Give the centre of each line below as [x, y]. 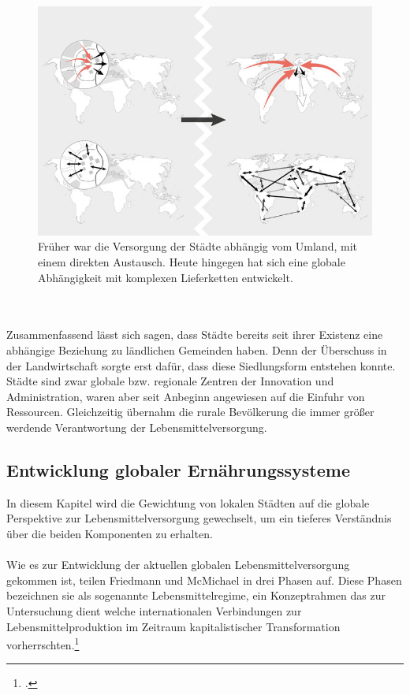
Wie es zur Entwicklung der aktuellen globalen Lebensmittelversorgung [178, 565]
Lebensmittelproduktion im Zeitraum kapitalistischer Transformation [173, 626]
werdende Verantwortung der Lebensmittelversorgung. [137, 427]
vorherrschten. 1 [43, 643]
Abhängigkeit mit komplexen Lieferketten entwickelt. [166, 277]
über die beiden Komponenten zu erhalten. [110, 533]
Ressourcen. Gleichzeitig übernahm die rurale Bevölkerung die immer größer [190, 412]
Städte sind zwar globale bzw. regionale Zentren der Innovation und [170, 381]
